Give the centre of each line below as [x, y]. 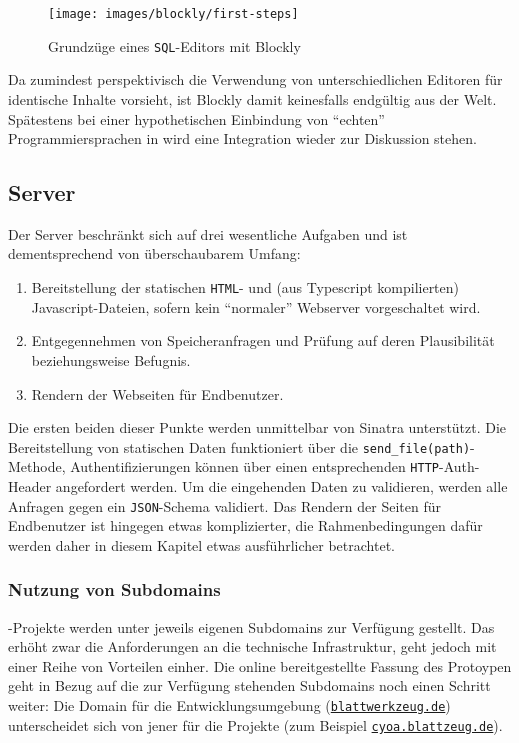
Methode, [37, 466]
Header [30, 486]
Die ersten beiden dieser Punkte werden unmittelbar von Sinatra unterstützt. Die [257, 427]
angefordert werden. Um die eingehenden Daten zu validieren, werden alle [281, 486]
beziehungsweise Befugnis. [111, 359]
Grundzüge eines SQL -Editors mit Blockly [174, 45]
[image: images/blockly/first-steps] [173, 14]
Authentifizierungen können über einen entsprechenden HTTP [254, 466]
